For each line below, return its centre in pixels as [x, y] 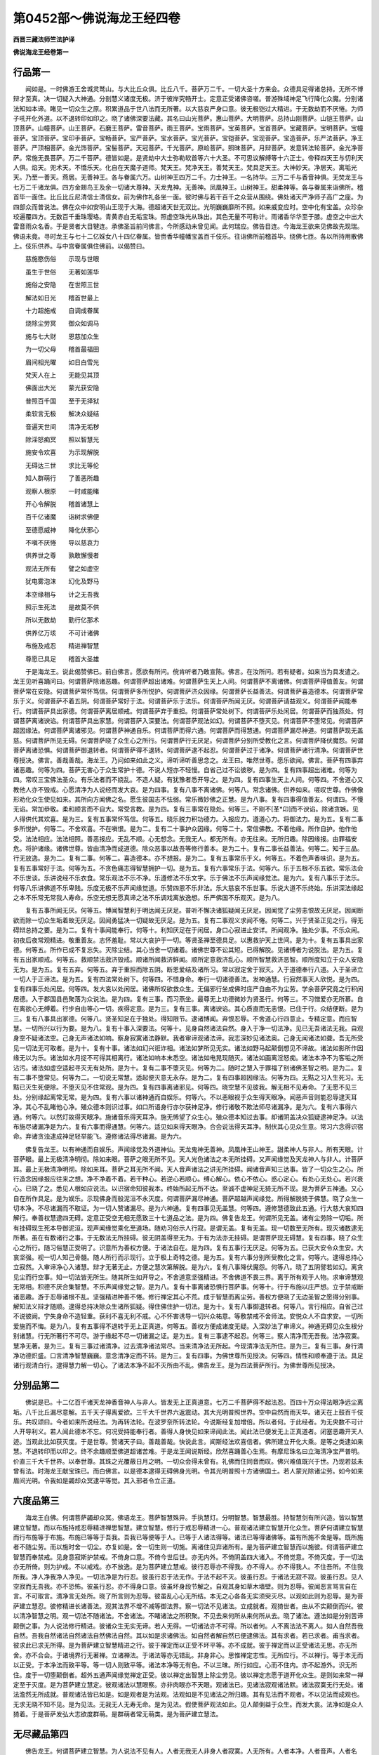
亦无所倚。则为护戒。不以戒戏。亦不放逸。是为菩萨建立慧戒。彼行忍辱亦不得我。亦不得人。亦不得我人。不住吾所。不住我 [188, 1567]
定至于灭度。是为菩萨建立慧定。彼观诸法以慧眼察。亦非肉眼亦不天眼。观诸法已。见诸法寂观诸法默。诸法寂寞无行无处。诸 [188, 1684]
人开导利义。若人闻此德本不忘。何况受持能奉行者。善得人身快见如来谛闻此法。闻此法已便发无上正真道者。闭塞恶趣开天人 [188, 1431]
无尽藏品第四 [41, 1734]
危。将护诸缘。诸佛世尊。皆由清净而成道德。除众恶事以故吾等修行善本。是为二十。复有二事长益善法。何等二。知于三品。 [188, 849]
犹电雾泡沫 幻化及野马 [62, 581]
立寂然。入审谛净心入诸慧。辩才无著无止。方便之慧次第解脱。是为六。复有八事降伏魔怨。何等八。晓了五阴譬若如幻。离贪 [188, 1267]
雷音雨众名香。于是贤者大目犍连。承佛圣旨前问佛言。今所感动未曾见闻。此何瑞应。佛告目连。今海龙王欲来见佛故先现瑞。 [188, 226]
